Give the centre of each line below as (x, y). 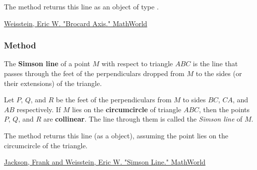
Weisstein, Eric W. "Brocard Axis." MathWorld (76, 23)
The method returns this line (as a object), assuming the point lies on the (116, 135)
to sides (194, 100)
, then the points (225, 109)
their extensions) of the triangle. (53, 83)
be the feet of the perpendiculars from (114, 100)
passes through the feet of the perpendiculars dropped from (94, 73)
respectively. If (39, 109)
